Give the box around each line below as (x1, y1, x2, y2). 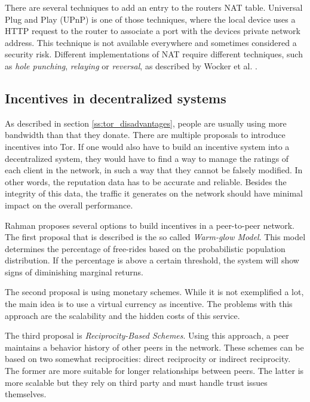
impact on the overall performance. (5, 198, 133, 211)
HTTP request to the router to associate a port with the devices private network (5, 24, 300, 37)
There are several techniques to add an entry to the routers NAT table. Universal (5, 1, 303, 13)
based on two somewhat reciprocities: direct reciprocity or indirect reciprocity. (5, 352, 291, 365)
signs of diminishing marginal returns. (5, 265, 143, 278)
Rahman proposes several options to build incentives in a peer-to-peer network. (5, 219, 294, 231)
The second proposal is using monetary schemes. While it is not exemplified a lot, (5, 286, 304, 298)
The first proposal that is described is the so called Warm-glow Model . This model (5, 231, 306, 243)
